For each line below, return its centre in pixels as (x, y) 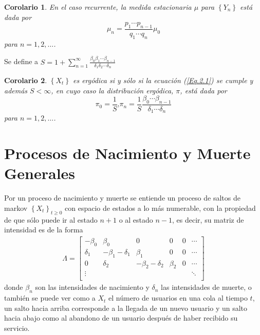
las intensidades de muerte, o (206, 287)
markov (16, 208)
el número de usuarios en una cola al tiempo (178, 298)
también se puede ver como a (50, 298)
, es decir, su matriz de (208, 219)
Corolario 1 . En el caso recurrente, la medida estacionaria (98, 7)
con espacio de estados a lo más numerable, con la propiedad (160, 208)
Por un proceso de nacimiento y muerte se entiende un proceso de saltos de (122, 198)
